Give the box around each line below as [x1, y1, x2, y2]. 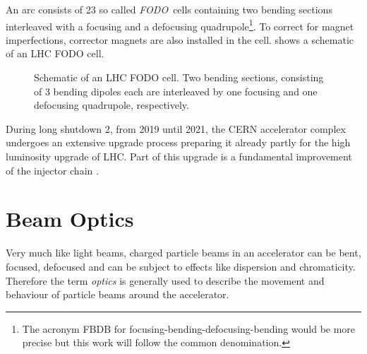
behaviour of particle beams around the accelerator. [6, 287, 229, 302]
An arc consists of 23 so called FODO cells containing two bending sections [6, 2, 332, 16]
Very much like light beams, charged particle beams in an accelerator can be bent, [6, 245, 361, 260]
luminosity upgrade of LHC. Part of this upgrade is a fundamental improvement [6, 149, 352, 163]
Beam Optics [6, 204, 134, 233]
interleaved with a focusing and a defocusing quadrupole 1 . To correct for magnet [6, 16, 354, 33]
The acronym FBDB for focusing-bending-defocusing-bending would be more [22, 321, 356, 336]
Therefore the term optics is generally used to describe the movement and [6, 273, 325, 288]
